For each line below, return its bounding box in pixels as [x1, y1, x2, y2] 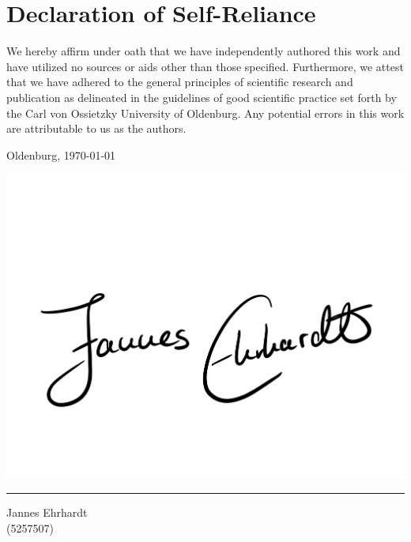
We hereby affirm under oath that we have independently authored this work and [6, 43, 401, 59]
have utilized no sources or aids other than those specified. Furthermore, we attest [6, 58, 404, 74]
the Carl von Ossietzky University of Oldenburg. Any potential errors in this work [6, 104, 405, 121]
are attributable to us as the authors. [6, 120, 187, 137]
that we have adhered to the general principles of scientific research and [6, 73, 353, 90]
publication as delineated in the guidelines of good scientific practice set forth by [6, 88, 397, 105]
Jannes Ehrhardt [6, 504, 88, 521]
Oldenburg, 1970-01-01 [6, 146, 116, 163]
